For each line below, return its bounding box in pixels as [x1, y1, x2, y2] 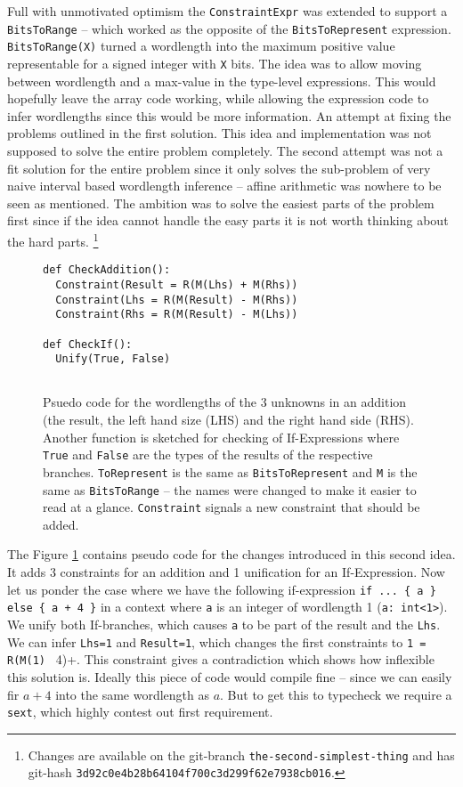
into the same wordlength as [55, 685, 209, 703]
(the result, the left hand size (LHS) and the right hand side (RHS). [43, 410, 414, 429]
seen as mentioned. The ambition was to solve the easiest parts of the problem [7, 193, 435, 212]
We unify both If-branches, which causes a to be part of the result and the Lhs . [7, 614, 441, 633]
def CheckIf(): [43, 337, 133, 351]
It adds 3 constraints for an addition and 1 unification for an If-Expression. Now [7, 563, 445, 581]
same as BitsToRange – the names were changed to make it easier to [43, 480, 417, 499]
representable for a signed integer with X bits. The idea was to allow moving [7, 53, 422, 72]
